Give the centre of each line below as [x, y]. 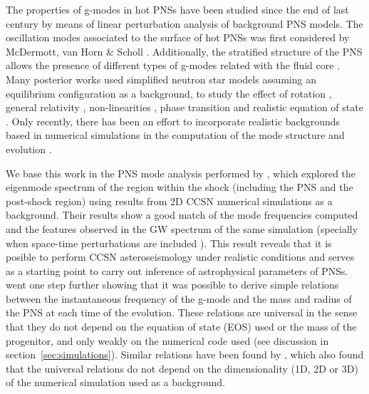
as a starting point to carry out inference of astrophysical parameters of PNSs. [177, 270]
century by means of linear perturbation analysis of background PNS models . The [184, 23]
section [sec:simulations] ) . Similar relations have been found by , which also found [185, 354]
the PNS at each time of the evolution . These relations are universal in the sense [182, 312]
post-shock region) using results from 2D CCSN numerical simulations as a [169, 201]
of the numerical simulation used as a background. [115, 382]
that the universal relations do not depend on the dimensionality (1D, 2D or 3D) [182, 368]
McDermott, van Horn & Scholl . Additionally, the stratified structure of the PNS [184, 51]
